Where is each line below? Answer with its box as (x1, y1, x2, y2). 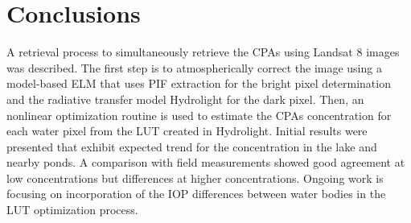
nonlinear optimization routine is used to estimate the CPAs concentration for (6, 106, 392, 123)
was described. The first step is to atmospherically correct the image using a (6, 59, 382, 76)
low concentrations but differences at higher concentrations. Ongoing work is (6, 169, 384, 186)
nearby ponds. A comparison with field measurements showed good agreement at (6, 154, 405, 171)
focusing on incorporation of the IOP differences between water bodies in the (6, 185, 386, 202)
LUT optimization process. (6, 201, 138, 218)
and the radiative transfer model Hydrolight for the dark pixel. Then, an (6, 90, 364, 107)
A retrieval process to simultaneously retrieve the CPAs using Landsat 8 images (6, 43, 400, 60)
